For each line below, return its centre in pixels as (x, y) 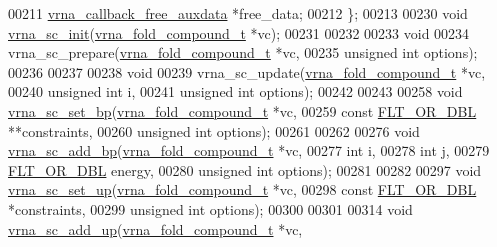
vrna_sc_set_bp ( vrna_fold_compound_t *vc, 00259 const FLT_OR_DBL (242, 110)
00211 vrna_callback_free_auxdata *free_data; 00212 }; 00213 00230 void (238, 13)
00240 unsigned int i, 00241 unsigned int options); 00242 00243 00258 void (235, 91)
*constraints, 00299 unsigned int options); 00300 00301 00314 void (210, 208)
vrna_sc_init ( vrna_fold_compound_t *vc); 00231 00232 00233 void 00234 (239, 32)
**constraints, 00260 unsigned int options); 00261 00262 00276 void (214, 130)
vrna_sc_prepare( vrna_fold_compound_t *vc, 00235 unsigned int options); (243, 52)
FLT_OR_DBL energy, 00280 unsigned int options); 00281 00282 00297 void (245, 169)
